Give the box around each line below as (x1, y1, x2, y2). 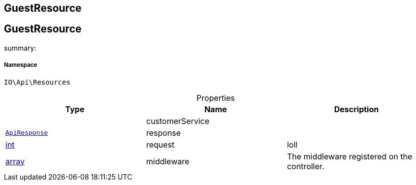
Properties (196, 92, 235, 103)
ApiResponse (5, 129, 48, 137)
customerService (146, 116, 210, 126)
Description (334, 104, 379, 114)
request (146, 139, 175, 150)
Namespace (4, 62, 37, 69)
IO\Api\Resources (4, 78, 70, 86)
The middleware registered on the (287, 151, 413, 161)
